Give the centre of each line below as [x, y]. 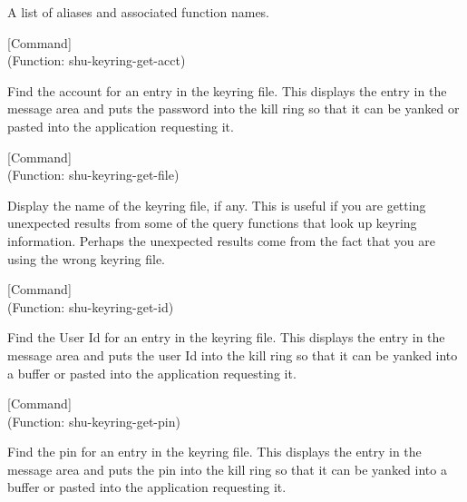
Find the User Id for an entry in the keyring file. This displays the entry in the [226, 337]
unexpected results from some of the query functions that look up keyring [212, 223]
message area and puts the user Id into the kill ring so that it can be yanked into [233, 354]
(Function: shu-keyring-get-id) [91, 306]
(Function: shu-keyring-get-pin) [94, 421]
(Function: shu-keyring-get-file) [93, 175]
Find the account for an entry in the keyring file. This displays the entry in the [227, 90]
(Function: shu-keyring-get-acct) [97, 60]
